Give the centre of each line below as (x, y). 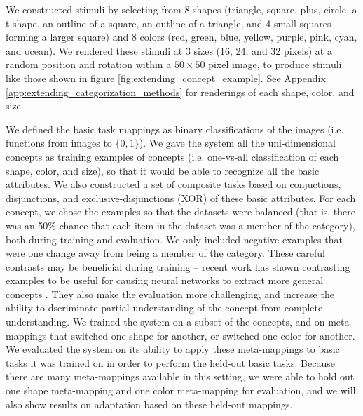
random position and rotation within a (89, 64)
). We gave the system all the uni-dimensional (237, 143)
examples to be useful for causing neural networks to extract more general (165, 280)
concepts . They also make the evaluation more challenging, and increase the (170, 294)
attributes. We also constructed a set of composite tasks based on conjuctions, (173, 184)
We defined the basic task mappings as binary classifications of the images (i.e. (175, 129)
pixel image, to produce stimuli (275, 64)
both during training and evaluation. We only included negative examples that (174, 239)
